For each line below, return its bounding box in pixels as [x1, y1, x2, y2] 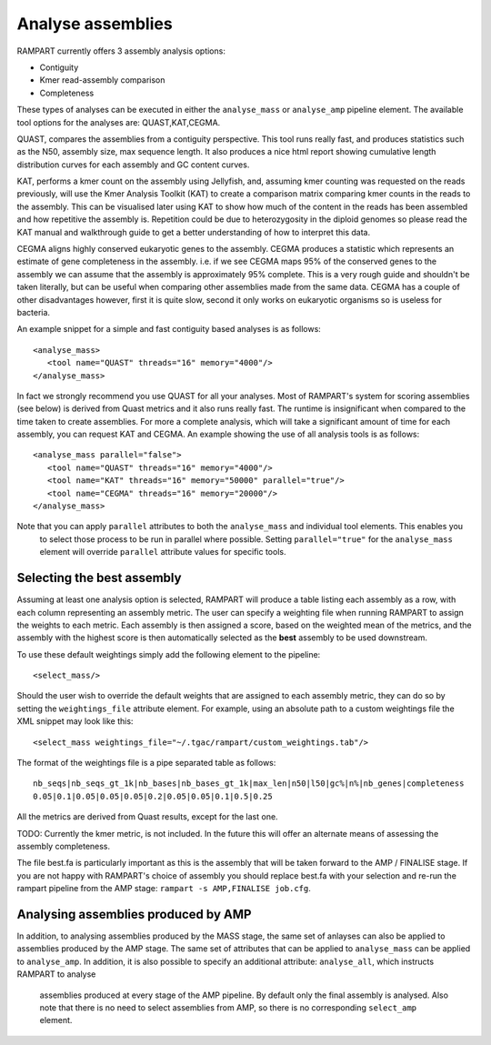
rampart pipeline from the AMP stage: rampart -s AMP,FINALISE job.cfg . [16, 883, 311, 894]
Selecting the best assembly [16, 570, 182, 586]
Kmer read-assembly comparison [39, 75, 165, 85]
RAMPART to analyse [16, 969, 96, 980]
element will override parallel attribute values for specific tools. [39, 547, 286, 558]
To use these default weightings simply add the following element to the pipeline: [16, 648, 321, 659]
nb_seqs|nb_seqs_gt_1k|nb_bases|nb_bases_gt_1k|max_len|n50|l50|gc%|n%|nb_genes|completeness [33, 779, 465, 789]
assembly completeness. [16, 840, 111, 851]
